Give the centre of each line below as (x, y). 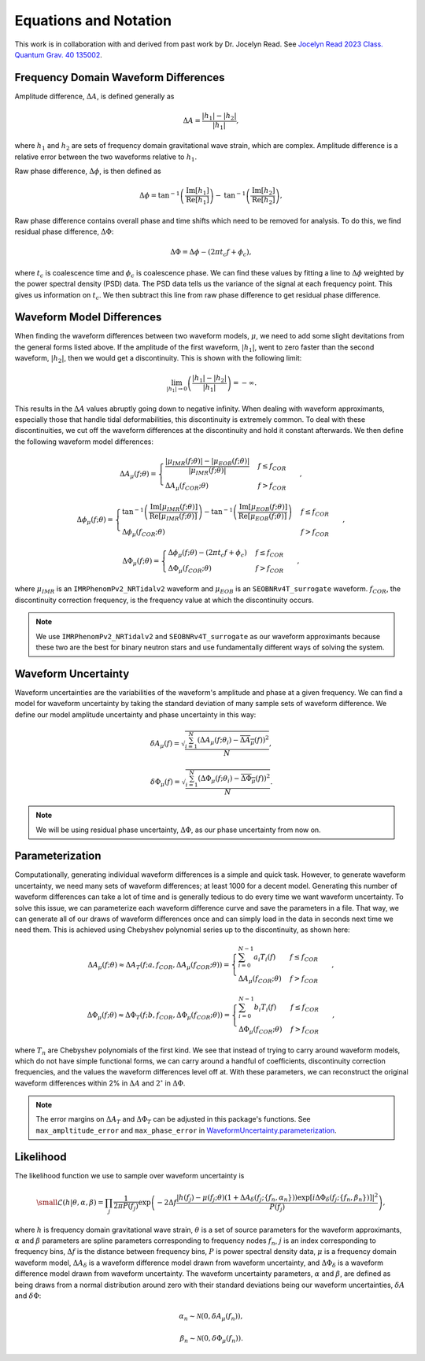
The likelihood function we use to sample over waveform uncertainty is (129, 1175)
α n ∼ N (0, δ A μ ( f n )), (211, 1317)
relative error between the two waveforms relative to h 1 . (105, 157)
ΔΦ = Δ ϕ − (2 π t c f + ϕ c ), (211, 253)
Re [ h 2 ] (264, 201)
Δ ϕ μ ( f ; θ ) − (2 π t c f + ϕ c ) (207, 553)
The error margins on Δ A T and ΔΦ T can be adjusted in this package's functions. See (173, 1120)
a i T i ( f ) (264, 958)
